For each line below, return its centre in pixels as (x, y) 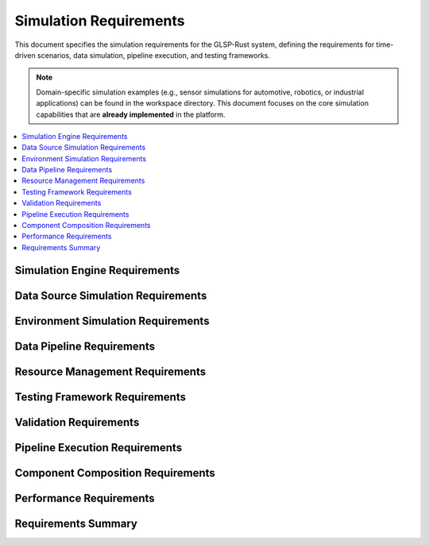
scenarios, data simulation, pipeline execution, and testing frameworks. (153, 55)
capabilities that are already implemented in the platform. (131, 114)
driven (25, 55)
